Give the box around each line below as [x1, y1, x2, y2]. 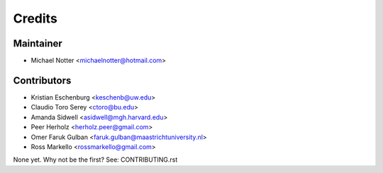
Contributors [13, 74, 72, 86]
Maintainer [13, 37, 63, 49]
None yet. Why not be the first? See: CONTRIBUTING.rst [13, 155, 178, 164]
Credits [13, 11, 58, 26]
